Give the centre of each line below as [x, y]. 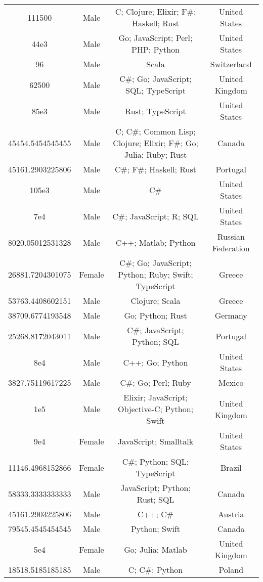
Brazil [231, 467]
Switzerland [231, 64]
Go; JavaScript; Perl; [156, 38]
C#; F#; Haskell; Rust [156, 169]
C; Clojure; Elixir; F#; [156, 11]
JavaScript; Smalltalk [156, 441]
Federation [231, 248]
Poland [231, 570]
